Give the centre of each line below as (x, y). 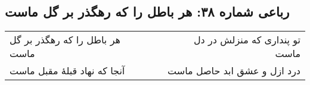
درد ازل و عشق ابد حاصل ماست (234, 71)
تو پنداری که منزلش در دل (247, 40)
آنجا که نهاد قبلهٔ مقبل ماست (67, 71)
